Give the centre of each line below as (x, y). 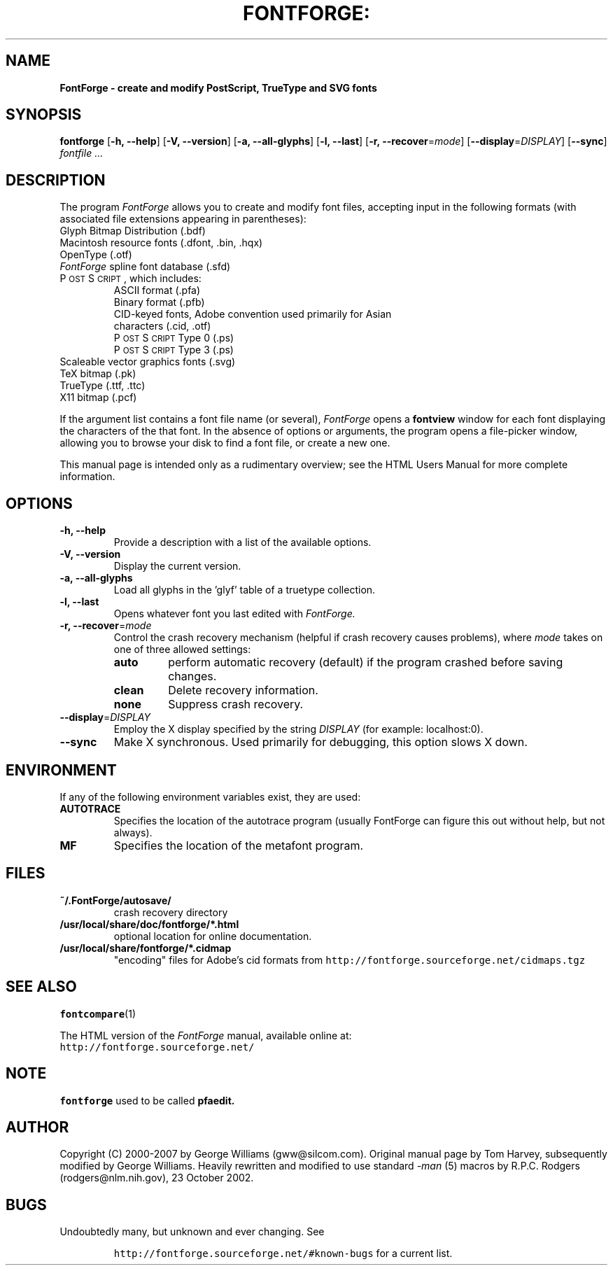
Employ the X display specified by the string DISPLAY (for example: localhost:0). (298, 729)
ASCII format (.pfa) (157, 290)
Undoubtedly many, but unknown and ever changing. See (192, 1232)
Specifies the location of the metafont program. (239, 845)
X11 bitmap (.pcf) (98, 398)
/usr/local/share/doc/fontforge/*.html (149, 924)
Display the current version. (177, 566)
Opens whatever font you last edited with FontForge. (234, 614)
